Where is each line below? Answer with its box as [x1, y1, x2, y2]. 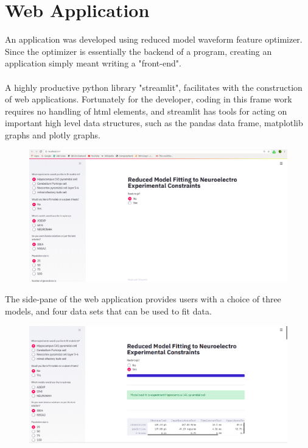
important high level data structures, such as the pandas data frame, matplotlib [5, 116, 303, 129]
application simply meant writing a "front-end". [5, 57, 181, 69]
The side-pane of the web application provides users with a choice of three [5, 293, 281, 305]
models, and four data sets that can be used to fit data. [5, 305, 212, 318]
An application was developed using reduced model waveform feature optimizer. [5, 33, 303, 46]
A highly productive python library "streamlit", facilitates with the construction [5, 80, 303, 93]
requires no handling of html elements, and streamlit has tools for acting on [5, 104, 287, 117]
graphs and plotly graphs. [5, 128, 100, 141]
